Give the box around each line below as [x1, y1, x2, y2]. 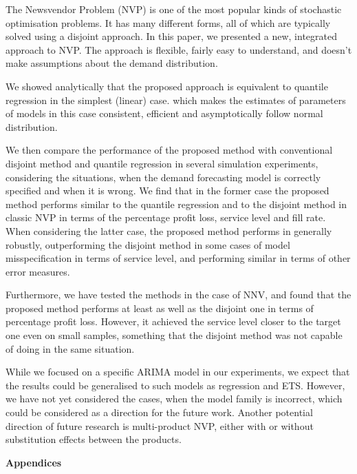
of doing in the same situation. [6, 341, 135, 355]
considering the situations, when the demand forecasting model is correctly [6, 169, 321, 184]
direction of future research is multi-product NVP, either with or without [6, 418, 314, 433]
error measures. [6, 264, 70, 278]
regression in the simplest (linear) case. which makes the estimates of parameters [6, 92, 346, 107]
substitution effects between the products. [6, 432, 182, 446]
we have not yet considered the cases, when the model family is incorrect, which [6, 391, 343, 406]
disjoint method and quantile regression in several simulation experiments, [6, 156, 318, 170]
